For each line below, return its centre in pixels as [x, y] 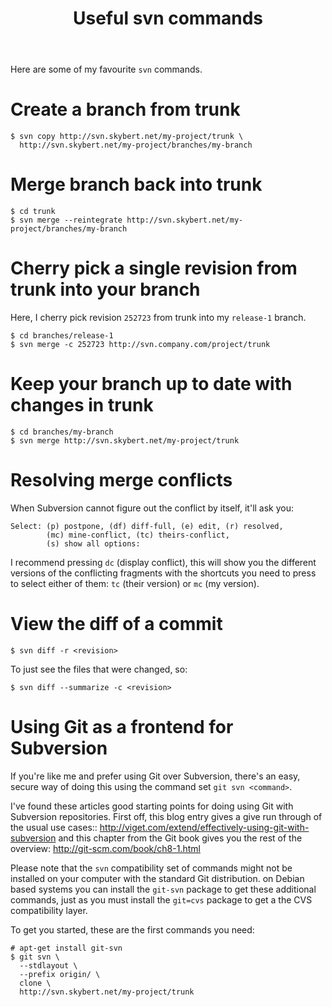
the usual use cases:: [54, 827]
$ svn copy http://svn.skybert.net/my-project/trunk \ [127, 137]
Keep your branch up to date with [151, 384]
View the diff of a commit [116, 624]
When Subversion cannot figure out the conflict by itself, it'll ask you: [152, 508]
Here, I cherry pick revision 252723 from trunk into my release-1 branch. [158, 317]
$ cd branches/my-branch [62, 432]
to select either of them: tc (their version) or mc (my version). [135, 583]
